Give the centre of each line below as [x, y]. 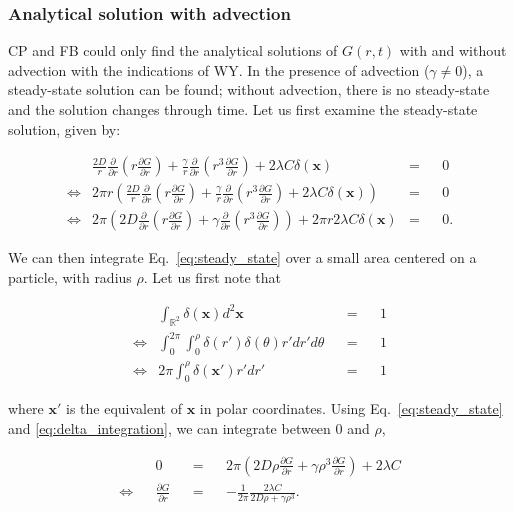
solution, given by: [64, 128]
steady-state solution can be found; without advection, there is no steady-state [249, 89]
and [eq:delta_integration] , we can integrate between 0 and [189, 428]
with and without [453, 50]
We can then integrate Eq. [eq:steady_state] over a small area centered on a [242, 257]
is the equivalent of [124, 408]
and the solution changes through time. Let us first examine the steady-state [243, 109]
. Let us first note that [212, 276]
